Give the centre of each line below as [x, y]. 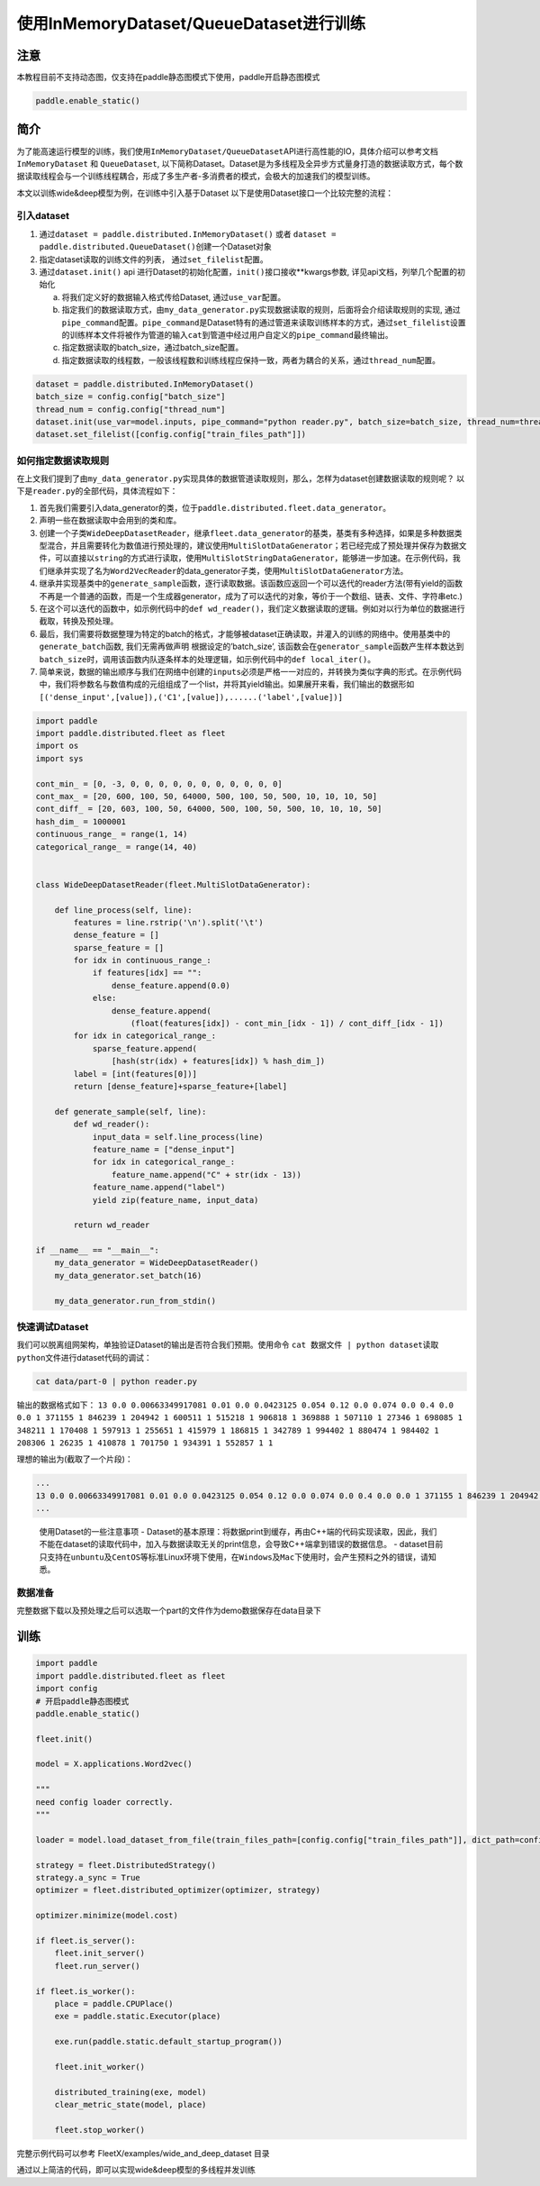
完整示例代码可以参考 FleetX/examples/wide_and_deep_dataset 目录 [143, 2153]
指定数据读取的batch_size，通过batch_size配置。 [153, 348]
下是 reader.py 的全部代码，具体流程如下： [97, 491]
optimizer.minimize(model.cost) [107, 1916]
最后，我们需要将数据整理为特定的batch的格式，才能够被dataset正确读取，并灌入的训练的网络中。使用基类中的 [245, 633]
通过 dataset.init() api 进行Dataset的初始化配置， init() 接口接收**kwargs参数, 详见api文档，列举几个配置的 [248, 272]
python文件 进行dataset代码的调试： [84, 1357]
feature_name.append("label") [159, 1188]
